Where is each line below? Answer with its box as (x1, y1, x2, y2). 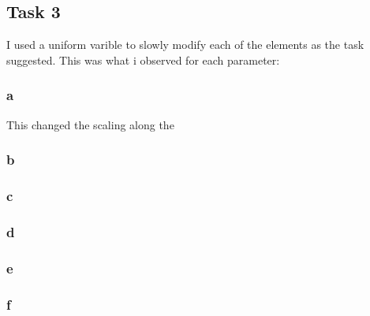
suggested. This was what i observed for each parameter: (6, 51, 280, 68)
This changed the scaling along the (6, 116, 174, 132)
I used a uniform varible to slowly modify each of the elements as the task (6, 36, 364, 53)
